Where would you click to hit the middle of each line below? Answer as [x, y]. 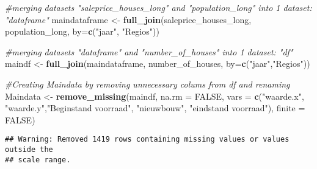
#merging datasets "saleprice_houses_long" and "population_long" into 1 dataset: [158, 7]
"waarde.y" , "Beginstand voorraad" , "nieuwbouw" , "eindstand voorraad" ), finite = [155, 108]
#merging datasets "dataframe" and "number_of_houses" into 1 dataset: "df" [149, 51]
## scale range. [38, 160]
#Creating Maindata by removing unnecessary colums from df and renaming [148, 84]
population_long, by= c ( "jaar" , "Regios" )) [82, 31]
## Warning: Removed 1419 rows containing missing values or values [147, 140]
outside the [29, 150]
